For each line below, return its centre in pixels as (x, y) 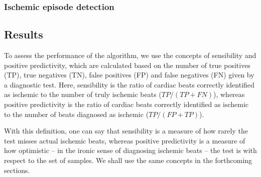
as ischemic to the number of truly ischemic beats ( (83, 94)
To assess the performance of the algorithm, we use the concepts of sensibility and (130, 55)
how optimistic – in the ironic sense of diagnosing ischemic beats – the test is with (130, 150)
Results (24, 34)
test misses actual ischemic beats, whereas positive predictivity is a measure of (125, 140)
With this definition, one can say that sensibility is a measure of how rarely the (126, 131)
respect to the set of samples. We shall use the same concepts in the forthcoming (128, 160)
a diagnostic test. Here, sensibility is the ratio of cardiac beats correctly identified (129, 84)
